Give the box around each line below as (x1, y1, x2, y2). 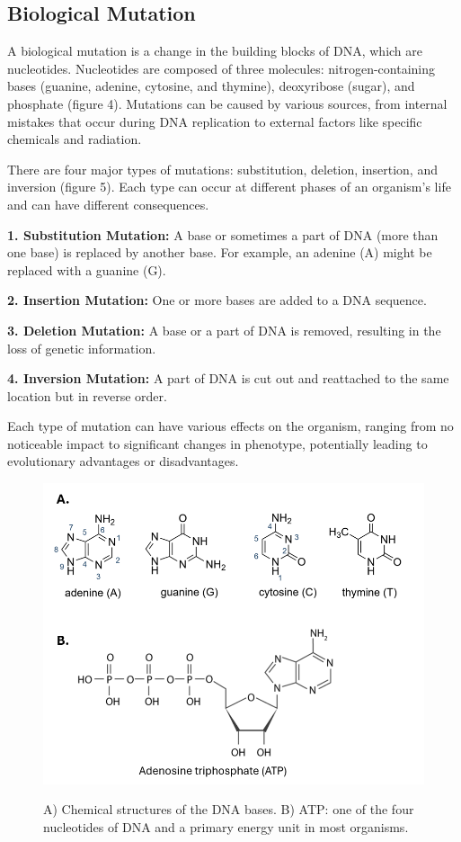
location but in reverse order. (7, 386, 167, 405)
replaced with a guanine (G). (7, 260, 166, 279)
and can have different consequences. (7, 194, 209, 213)
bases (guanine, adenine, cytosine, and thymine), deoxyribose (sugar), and (7, 76, 415, 95)
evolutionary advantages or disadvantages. (7, 452, 239, 470)
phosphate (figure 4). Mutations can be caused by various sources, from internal (7, 94, 448, 112)
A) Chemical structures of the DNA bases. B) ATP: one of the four (43, 800, 414, 819)
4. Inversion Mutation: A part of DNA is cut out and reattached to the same (7, 369, 449, 388)
